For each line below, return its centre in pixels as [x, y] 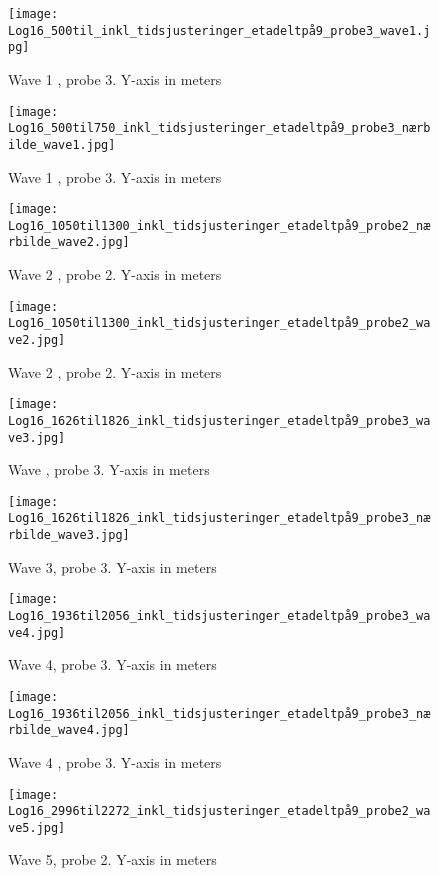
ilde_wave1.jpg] [62, 144]
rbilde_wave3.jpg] [69, 535]
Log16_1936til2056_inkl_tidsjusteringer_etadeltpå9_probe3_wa [219, 616]
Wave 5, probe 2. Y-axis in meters [112, 859]
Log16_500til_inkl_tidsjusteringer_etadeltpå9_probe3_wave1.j [219, 30]
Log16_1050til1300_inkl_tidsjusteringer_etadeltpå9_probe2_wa [219, 323]
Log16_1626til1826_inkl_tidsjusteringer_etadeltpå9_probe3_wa [219, 420]
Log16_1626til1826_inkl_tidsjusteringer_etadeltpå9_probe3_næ [219, 518]
